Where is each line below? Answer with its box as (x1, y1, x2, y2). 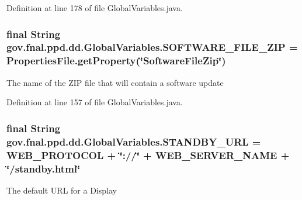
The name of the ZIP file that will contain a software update (6, 76, 224, 88)
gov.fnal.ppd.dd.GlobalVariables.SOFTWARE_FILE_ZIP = (6, 40, 298, 54)
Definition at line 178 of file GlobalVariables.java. (6, 2, 183, 13)
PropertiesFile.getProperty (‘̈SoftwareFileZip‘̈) (6, 53, 226, 68)
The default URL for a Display (6, 184, 117, 196)
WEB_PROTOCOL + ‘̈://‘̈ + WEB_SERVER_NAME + (6, 147, 290, 162)
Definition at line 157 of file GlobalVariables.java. (6, 96, 183, 108)
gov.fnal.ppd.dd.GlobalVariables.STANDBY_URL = (6, 134, 261, 149)
